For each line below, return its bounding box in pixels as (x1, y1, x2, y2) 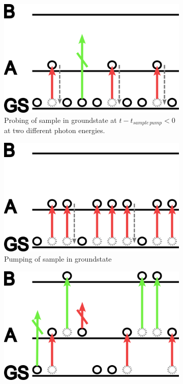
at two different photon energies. (4, 125, 105, 136)
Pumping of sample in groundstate (4, 253, 112, 264)
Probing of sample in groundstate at (4, 115, 117, 125)
